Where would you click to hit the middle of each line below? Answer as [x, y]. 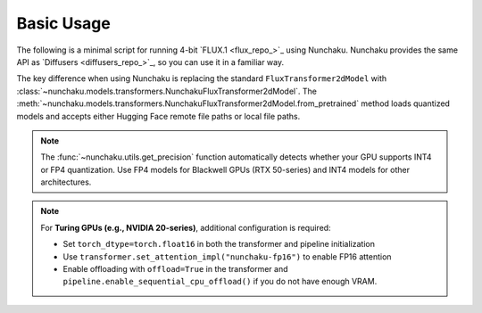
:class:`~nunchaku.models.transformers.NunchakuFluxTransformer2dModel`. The [166, 91]
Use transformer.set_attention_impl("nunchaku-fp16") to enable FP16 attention [227, 256]
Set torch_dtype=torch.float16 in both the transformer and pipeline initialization [219, 244]
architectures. [66, 182]
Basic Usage [63, 23]
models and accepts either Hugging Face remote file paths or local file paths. [158, 116]
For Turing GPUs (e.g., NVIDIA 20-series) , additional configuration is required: [186, 227]
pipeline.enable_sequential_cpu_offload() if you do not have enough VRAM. [220, 282]
